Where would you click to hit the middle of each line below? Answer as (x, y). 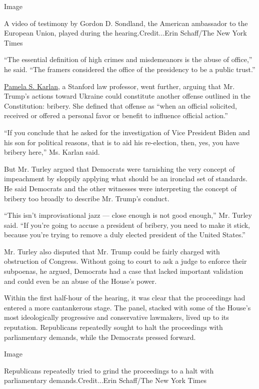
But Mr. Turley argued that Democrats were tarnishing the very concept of (119, 168)
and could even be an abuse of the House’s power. (80, 281)
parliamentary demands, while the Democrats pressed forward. (100, 337)
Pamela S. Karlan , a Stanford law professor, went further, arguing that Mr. (119, 86)
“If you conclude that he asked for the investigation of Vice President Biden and (127, 132)
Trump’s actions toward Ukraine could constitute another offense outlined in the (127, 96)
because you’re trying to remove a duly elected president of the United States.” (125, 235)
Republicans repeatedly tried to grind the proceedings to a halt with (109, 370)
